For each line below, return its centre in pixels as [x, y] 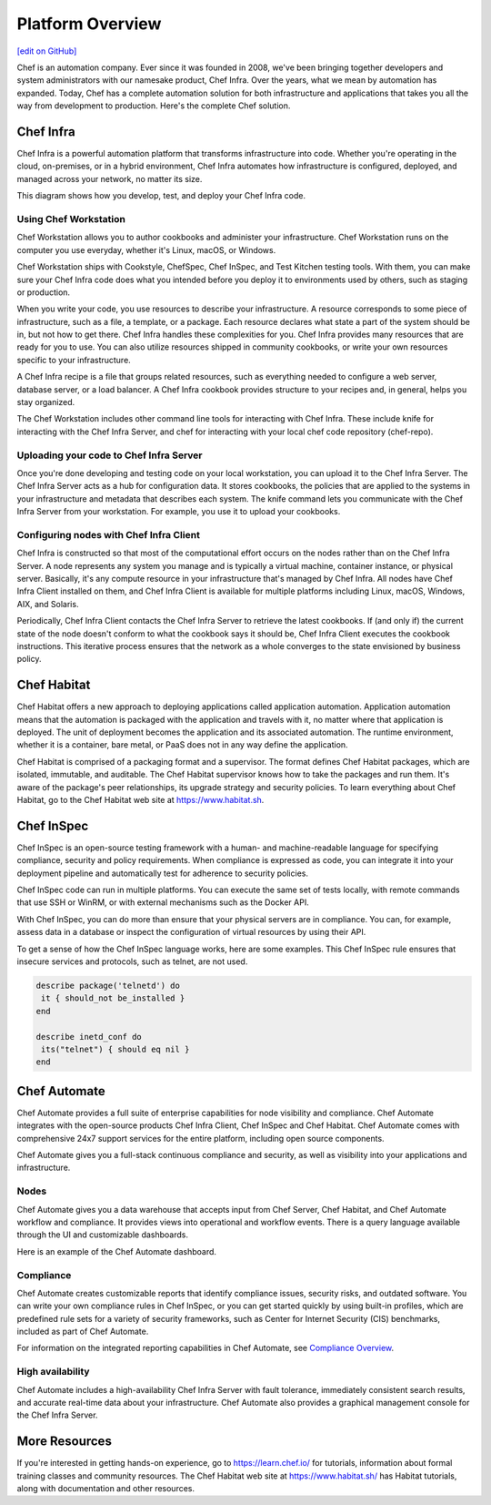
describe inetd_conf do [89, 1037]
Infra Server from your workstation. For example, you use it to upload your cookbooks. [179, 512]
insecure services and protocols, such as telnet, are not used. [132, 961]
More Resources [65, 1442]
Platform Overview [89, 24]
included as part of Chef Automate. [83, 1332]
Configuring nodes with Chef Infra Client [108, 534]
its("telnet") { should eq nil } [115, 1049]
